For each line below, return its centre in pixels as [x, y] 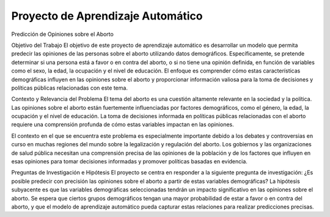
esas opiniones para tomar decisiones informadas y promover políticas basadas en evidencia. [129, 162]
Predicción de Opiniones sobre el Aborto [63, 34]
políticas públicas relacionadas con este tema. [70, 88]
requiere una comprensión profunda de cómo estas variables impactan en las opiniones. [123, 124]
